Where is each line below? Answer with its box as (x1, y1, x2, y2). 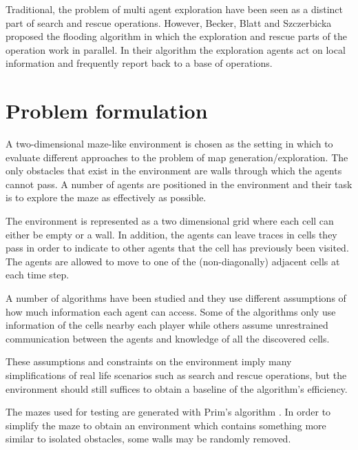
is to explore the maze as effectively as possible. (6, 190, 207, 205)
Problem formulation (6, 96, 208, 125)
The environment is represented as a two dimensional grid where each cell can (6, 214, 334, 228)
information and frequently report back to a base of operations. (6, 56, 273, 70)
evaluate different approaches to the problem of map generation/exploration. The (6, 150, 348, 164)
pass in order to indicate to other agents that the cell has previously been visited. (6, 241, 349, 255)
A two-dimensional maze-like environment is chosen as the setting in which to (6, 136, 333, 151)
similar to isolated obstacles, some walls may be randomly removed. (6, 431, 291, 446)
